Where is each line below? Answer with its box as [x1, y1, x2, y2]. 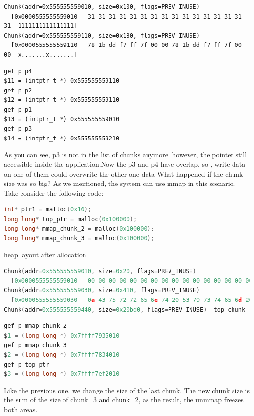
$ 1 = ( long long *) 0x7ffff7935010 [4, 332, 120, 339]
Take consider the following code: [4, 187, 104, 198]
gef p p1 [4, 106, 32, 113]
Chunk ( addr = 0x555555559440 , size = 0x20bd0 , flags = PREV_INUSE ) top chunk [4, 306, 246, 313]
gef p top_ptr [4, 361, 50, 368]
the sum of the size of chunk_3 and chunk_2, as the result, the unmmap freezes [4, 394, 244, 405]
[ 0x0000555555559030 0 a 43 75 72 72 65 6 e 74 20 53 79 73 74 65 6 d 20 [11, 297, 253, 304]
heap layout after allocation [4, 249, 86, 259]
